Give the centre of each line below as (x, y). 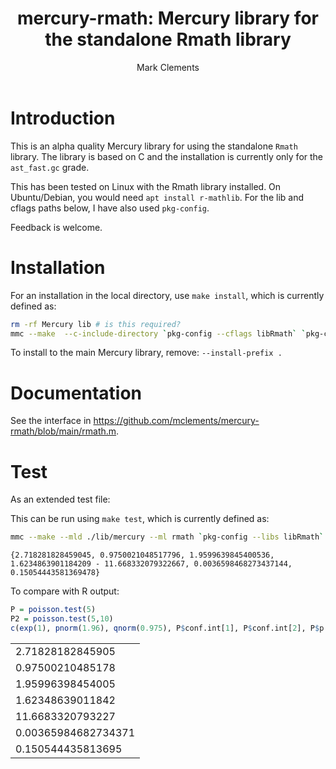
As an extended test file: (60, 499)
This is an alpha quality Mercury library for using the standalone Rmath (154, 146)
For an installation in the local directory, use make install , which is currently (167, 295)
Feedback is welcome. (56, 227)
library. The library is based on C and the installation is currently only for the (167, 156)
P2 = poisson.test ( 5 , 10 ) (62, 619)
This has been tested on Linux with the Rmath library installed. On (146, 186)
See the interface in (51, 421)
